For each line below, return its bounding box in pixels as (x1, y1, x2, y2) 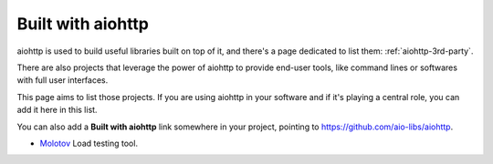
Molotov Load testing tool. (39, 138, 139, 149)
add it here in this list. (16, 105, 98, 116)
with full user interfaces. (16, 75, 109, 86)
